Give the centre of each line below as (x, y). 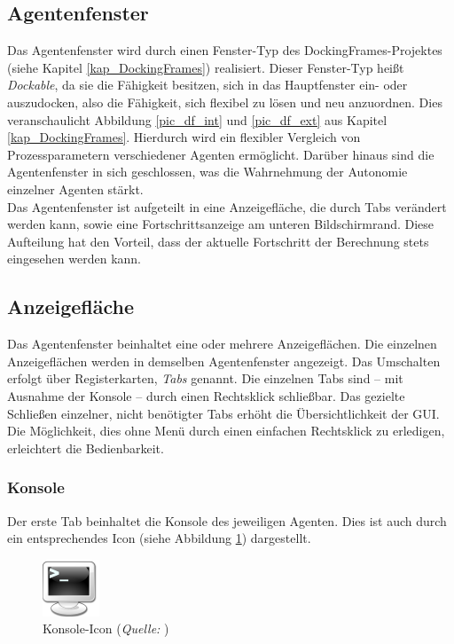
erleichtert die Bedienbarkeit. (86, 448)
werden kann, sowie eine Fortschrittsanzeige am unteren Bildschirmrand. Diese (221, 224)
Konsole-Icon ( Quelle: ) (106, 628)
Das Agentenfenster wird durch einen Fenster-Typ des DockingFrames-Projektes (225, 50)
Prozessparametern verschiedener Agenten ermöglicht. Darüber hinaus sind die (221, 154)
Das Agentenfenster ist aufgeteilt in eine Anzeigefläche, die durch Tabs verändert (227, 206)
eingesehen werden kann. (74, 259)
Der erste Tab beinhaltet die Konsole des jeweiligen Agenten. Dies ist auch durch (227, 520)
